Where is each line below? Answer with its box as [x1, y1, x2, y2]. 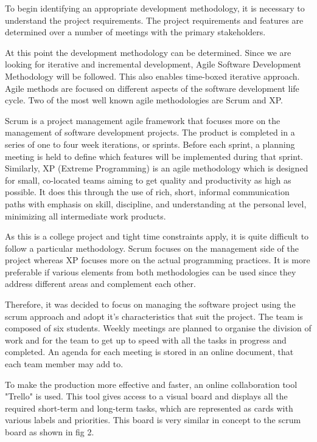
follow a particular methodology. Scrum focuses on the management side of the [5, 241, 299, 254]
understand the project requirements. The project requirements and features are [5, 13, 304, 26]
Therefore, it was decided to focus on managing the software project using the [5, 298, 296, 311]
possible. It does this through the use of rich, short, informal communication [5, 185, 290, 198]
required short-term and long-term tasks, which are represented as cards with [5, 401, 293, 414]
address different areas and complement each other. [5, 277, 196, 290]
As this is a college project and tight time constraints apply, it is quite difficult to [5, 230, 309, 243]
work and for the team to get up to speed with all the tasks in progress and [5, 333, 287, 346]
